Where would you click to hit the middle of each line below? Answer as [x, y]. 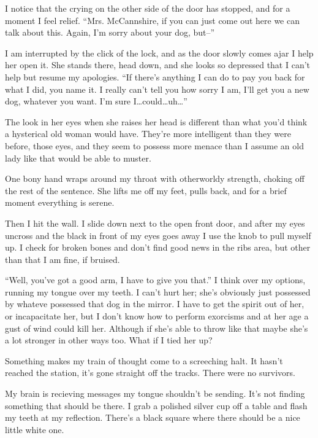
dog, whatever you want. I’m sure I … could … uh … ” [96, 101]
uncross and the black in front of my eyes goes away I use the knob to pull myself [158, 235]
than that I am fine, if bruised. [62, 259]
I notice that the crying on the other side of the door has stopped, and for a [148, 8]
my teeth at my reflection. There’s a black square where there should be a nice [153, 417]
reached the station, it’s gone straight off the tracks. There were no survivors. [150, 373]
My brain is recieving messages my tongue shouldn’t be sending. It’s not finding [155, 393]
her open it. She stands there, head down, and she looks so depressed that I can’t [158, 65]
